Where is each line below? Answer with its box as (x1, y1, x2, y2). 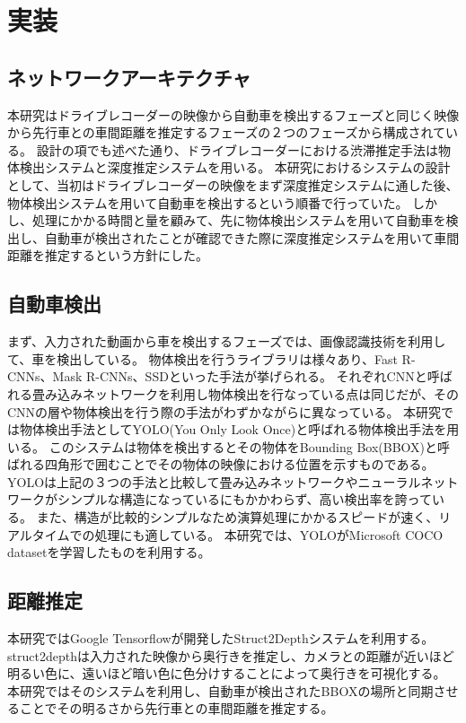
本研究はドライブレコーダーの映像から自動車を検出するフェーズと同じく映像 (7, 105, 460, 124)
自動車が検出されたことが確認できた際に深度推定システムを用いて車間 (44, 228, 460, 247)
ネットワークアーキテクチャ (7, 63, 251, 91)
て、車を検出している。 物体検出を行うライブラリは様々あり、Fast (7, 349, 398, 368)
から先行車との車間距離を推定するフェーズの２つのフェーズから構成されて (7, 123, 446, 142)
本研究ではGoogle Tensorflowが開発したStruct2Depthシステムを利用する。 (7, 629, 435, 648)
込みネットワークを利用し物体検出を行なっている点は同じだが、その (57, 384, 460, 403)
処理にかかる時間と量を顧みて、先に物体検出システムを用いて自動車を (31, 211, 446, 230)
